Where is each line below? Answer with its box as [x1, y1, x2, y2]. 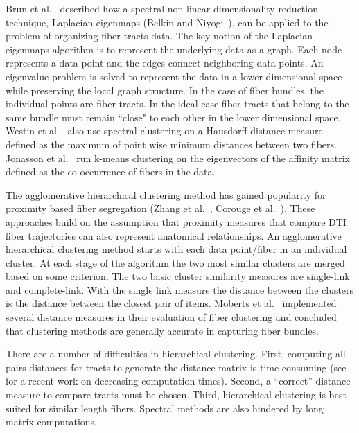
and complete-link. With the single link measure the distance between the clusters [6, 282, 354, 297]
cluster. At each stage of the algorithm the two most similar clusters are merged [6, 255, 345, 269]
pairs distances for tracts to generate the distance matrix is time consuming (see [6, 360, 347, 374]
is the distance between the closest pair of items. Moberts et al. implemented [6, 296, 337, 310]
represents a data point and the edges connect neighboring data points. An [6, 55, 324, 70]
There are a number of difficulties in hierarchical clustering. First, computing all [6, 346, 346, 361]
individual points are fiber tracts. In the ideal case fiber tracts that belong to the [6, 96, 349, 111]
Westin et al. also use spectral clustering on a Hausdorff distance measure [6, 123, 323, 138]
